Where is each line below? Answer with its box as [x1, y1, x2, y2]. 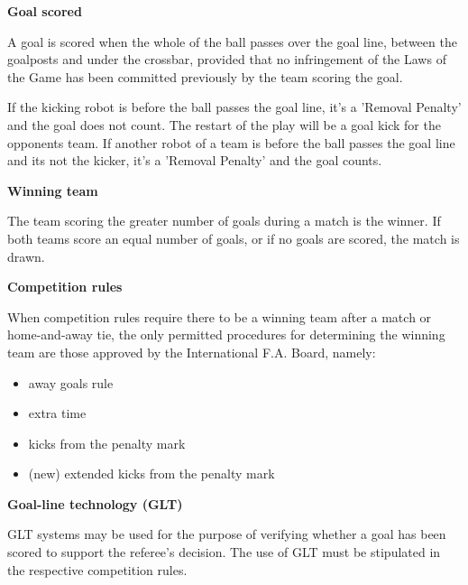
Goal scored [7, 2, 82, 20]
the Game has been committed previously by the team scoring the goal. [7, 67, 403, 86]
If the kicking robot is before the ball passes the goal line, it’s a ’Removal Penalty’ [7, 97, 462, 116]
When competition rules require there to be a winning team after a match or [7, 307, 432, 326]
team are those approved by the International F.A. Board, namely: [7, 342, 376, 361]
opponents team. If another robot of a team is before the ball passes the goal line [7, 133, 455, 152]
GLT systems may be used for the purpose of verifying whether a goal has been [7, 525, 446, 543]
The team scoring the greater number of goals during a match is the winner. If [7, 211, 441, 230]
